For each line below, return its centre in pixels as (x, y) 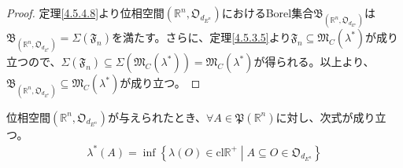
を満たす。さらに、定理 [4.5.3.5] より (201, 37)
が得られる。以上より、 (314, 62)
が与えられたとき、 (157, 117)
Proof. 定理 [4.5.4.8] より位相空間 (85, 13)
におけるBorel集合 (268, 13)
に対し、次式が (314, 117)
